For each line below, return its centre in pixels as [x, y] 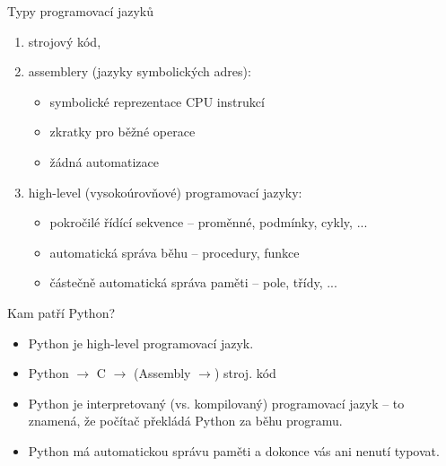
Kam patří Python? [61, 312]
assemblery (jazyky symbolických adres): [140, 71]
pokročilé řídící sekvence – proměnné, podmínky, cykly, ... [209, 222]
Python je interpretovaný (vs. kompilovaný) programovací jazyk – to [216, 403]
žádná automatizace [104, 161]
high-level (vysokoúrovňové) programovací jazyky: [165, 192]
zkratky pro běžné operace [122, 132]
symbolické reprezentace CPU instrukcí [157, 101]
